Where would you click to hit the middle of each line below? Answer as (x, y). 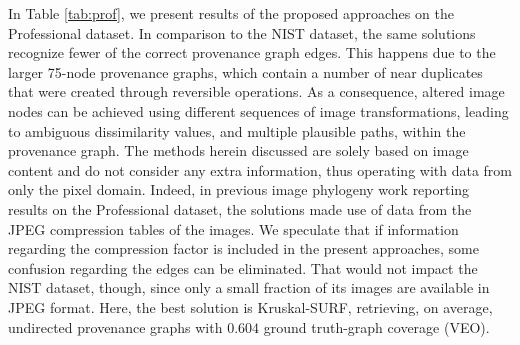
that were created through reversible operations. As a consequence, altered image (256, 91)
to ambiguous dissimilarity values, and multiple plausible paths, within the (237, 130)
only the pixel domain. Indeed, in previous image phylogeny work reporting (239, 189)
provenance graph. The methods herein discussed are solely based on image (238, 150)
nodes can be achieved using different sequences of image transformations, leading (258, 110)
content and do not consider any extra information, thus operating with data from (260, 169)
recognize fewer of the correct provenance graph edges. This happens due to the (252, 52)
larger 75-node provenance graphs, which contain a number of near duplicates (245, 71)
